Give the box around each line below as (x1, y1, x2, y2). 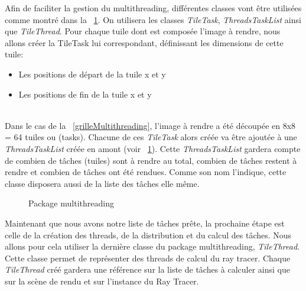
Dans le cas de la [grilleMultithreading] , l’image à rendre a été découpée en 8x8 (5, 119, 296, 131)
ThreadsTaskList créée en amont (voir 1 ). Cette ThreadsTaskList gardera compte (5, 142, 301, 154)
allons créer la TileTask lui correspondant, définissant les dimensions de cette (5, 36, 284, 48)
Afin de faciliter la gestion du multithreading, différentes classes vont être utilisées (5, 2, 302, 14)
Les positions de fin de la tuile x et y (18, 88, 152, 100)
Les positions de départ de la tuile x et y (18, 67, 166, 80)
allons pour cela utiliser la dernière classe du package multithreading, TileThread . (5, 240, 300, 253)
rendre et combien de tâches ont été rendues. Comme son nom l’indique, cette (5, 166, 287, 178)
